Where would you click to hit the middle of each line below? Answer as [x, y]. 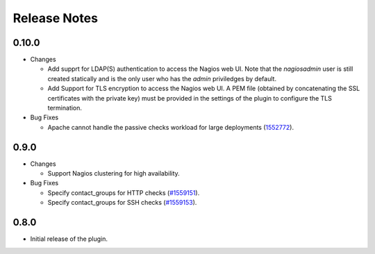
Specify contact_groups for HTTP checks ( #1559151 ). [124, 193]
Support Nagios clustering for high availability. [114, 173]
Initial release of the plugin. [69, 239]
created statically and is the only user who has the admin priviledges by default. [162, 78]
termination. [65, 108]
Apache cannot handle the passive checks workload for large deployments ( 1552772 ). [171, 127]
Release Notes [56, 18]
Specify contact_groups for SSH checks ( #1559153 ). [122, 203]
